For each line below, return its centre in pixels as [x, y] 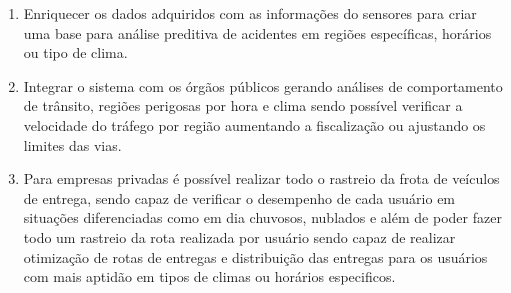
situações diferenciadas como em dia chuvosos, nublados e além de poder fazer [262, 217]
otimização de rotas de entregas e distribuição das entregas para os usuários [255, 256]
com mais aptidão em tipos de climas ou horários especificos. [209, 276]
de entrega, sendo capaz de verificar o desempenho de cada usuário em [239, 197]
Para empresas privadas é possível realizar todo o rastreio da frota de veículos [261, 178]
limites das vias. [72, 144]
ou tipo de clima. [75, 52]
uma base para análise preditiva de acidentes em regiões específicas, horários [257, 32]
